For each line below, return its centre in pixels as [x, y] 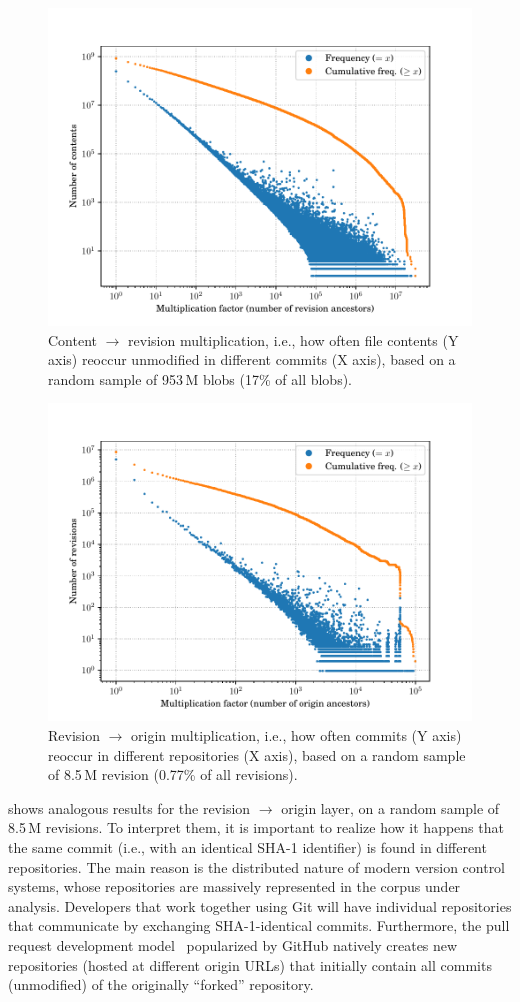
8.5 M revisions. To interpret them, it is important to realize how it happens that [256, 827]
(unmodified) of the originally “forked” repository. [161, 984]
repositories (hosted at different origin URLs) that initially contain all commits [250, 964]
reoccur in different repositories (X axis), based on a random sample [257, 754]
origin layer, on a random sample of [390, 807]
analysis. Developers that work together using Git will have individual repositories [260, 905]
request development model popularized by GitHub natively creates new [233, 944]
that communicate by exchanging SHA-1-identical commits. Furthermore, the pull [259, 925]
